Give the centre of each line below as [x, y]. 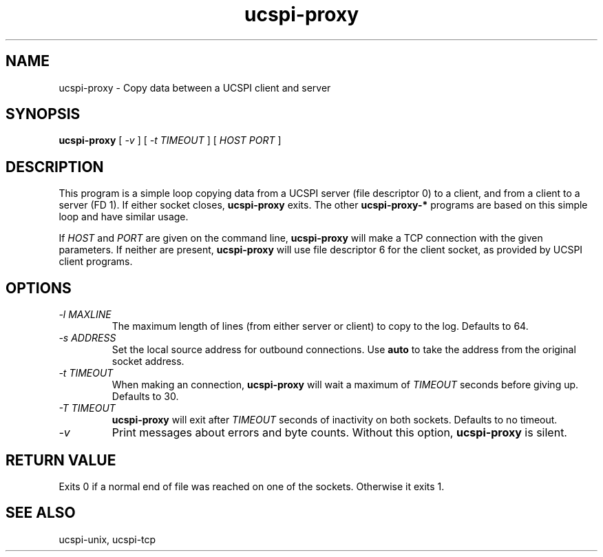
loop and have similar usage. [124, 217]
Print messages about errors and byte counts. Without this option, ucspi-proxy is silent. [339, 433]
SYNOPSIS [43, 114]
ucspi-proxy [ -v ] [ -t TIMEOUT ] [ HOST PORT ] [170, 140]
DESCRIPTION [55, 167]
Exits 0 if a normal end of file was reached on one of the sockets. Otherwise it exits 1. [252, 486]
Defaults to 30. [145, 397]
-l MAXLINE [85, 315]
